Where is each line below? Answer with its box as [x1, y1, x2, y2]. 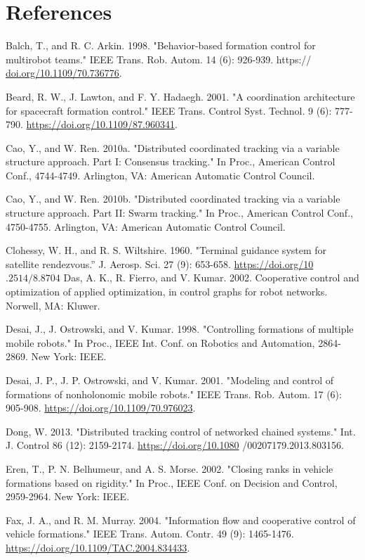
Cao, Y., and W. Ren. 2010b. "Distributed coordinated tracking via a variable [6, 191, 340, 206]
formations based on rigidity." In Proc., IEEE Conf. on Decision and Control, [6, 475, 338, 490]
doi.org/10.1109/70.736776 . [6, 65, 122, 80]
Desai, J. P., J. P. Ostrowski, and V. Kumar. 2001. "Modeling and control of [6, 373, 334, 387]
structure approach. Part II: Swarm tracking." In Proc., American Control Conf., [6, 205, 353, 220]
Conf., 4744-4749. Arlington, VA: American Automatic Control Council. [6, 167, 315, 182]
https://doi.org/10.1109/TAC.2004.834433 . [6, 540, 190, 554]
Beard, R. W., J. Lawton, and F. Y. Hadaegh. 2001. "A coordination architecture [6, 89, 355, 103]
